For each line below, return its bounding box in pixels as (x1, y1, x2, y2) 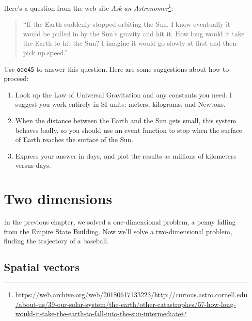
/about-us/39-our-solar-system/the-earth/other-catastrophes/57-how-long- (15, 299, 236, 309)
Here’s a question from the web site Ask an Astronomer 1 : (4, 1, 173, 13)
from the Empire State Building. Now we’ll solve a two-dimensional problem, (4, 226, 232, 236)
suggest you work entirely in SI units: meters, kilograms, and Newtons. (15, 99, 226, 109)
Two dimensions (4, 189, 112, 209)
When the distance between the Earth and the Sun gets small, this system (15, 115, 236, 126)
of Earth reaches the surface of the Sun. (15, 134, 133, 144)
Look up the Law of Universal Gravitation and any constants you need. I (15, 89, 232, 99)
